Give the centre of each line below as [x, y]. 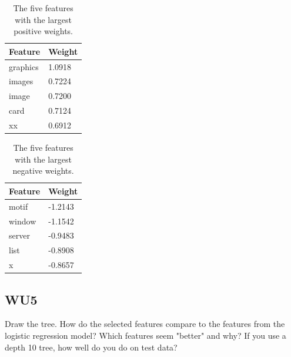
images [21, 81]
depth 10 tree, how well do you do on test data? [91, 347]
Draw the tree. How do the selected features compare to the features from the [145, 324]
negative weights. [43, 171]
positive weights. [44, 31]
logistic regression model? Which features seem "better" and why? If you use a [145, 335]
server [19, 235]
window [23, 221]
